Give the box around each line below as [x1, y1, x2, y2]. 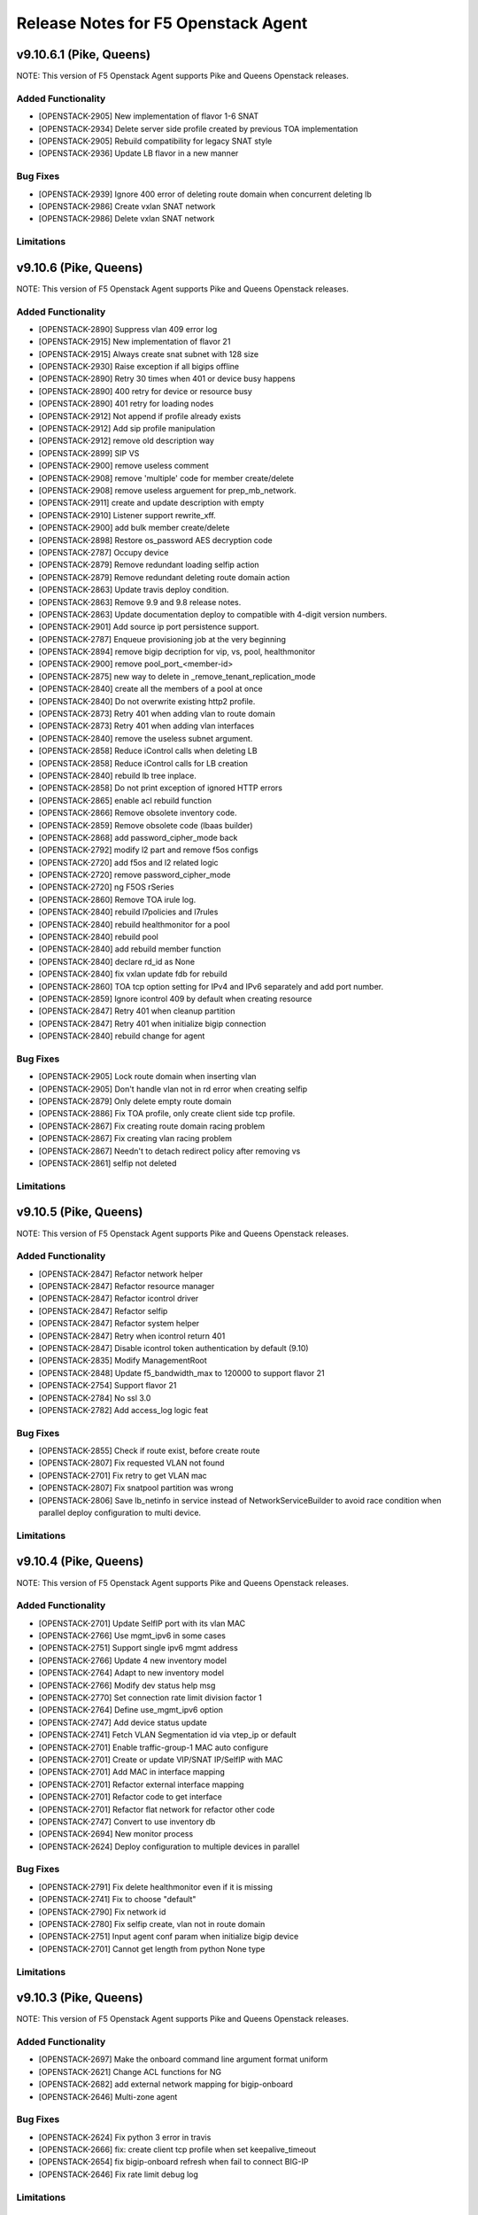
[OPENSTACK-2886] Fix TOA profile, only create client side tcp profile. [38, 1108, 296, 1119]
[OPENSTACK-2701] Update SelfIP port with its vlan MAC [38, 1618, 246, 1628]
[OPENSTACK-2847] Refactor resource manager [38, 1281, 215, 1292]
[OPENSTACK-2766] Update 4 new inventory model [38, 1655, 227, 1666]
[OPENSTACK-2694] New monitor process [38, 1829, 194, 1839]
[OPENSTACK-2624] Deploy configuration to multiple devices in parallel [38, 1841, 300, 1852]
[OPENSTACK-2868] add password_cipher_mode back [38, 832, 238, 843]
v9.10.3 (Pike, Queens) [16, 1990, 143, 2006]
